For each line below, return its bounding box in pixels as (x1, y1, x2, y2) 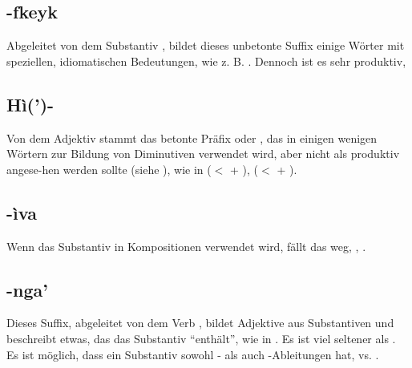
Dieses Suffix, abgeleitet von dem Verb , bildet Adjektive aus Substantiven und (6, 314, 394, 331)
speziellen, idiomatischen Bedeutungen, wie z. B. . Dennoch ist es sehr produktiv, (6, 52, 406, 69)
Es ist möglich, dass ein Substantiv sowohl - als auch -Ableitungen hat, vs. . (6, 346, 379, 362)
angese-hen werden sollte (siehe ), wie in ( (6, 160, 212, 177)
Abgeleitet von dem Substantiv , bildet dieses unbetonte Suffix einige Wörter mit (6, 37, 405, 54)
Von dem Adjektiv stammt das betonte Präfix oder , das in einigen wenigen (6, 129, 378, 146)
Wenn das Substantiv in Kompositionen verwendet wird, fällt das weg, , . (6, 237, 366, 254)
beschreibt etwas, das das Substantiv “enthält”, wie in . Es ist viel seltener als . (6, 330, 396, 346)
